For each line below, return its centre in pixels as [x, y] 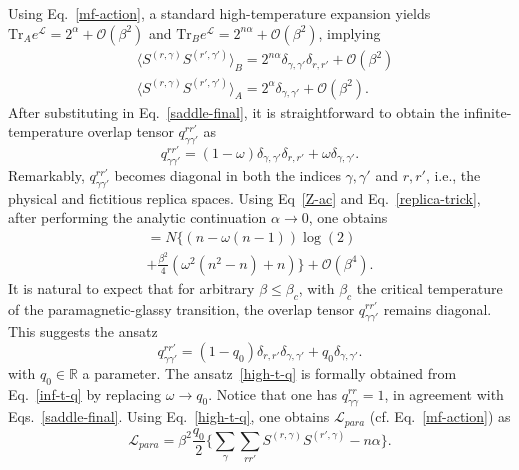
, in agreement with [444, 393]
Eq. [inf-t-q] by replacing [85, 393]
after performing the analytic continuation [137, 217]
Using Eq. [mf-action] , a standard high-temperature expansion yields [219, 13]
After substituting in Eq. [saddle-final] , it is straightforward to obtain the [234, 111]
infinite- [487, 111]
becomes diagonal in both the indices [227, 174]
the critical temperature [429, 287]
